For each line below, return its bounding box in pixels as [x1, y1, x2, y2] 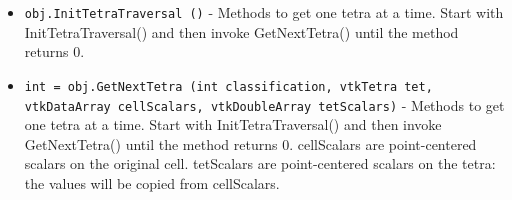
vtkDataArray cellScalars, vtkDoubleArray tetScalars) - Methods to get [24, 94, 505, 115]
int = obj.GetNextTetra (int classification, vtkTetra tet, [24, 79, 433, 94]
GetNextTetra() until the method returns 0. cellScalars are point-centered [24, 133, 477, 154]
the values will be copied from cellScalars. [24, 172, 280, 193]
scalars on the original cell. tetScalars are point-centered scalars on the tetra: [24, 153, 496, 174]
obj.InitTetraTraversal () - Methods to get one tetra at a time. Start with [24, 2, 504, 22]
